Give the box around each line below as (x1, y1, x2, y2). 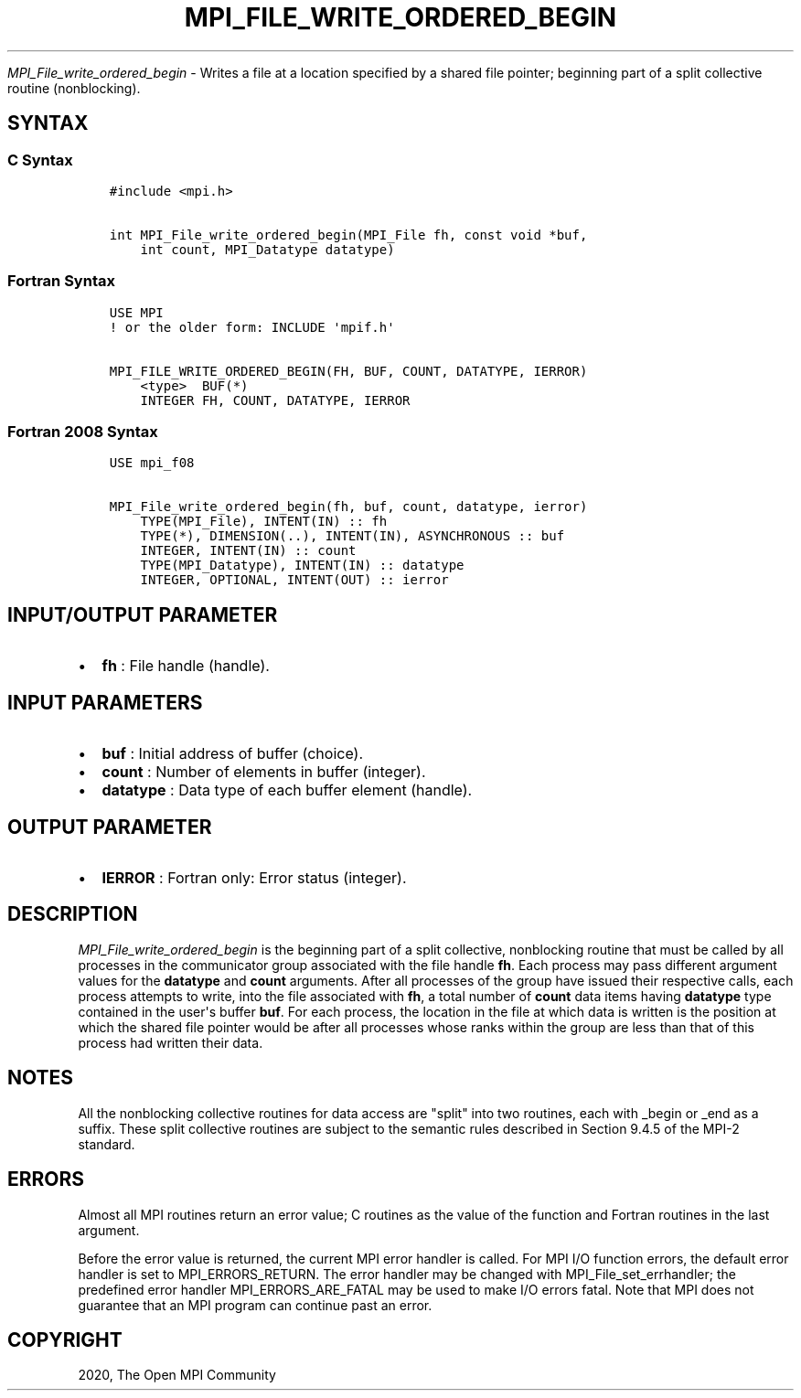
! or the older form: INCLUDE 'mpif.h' (109, 319, 395, 335)
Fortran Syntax (7, 272, 115, 291)
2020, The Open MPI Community (78, 1367, 276, 1383)
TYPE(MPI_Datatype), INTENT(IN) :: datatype (140, 558, 465, 573)
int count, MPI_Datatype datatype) (140, 241, 395, 257)
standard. (78, 1136, 135, 1152)
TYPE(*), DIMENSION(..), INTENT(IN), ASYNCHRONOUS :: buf (140, 528, 565, 544)
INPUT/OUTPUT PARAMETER (7, 603, 278, 626)
